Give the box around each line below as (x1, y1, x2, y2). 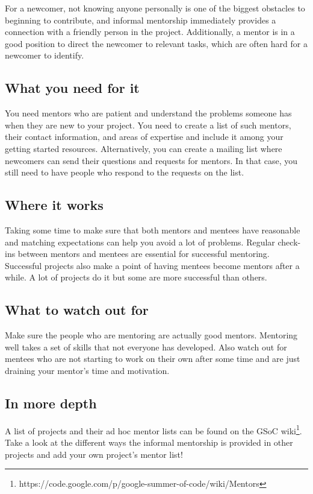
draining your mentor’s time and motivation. (5, 364, 170, 376)
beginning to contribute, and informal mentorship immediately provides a (5, 13, 276, 26)
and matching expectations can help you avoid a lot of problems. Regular (5, 235, 275, 248)
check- (277, 235, 301, 248)
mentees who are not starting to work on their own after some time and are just (5, 352, 300, 365)
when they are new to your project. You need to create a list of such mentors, (5, 118, 291, 131)
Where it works (5, 195, 104, 214)
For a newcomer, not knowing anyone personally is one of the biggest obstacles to (5, 2, 305, 14)
